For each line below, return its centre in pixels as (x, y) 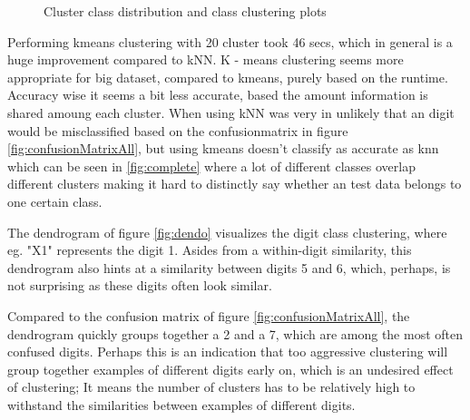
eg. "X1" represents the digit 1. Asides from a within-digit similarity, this (210, 250)
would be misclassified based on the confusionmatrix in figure (178, 130)
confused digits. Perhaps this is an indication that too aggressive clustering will (228, 352)
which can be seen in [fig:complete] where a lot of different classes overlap (211, 166)
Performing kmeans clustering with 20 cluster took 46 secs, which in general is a (230, 41)
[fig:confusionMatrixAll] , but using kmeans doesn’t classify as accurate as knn (223, 148)
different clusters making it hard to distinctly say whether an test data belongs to (235, 184)
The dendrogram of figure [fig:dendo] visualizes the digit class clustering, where (227, 232)
